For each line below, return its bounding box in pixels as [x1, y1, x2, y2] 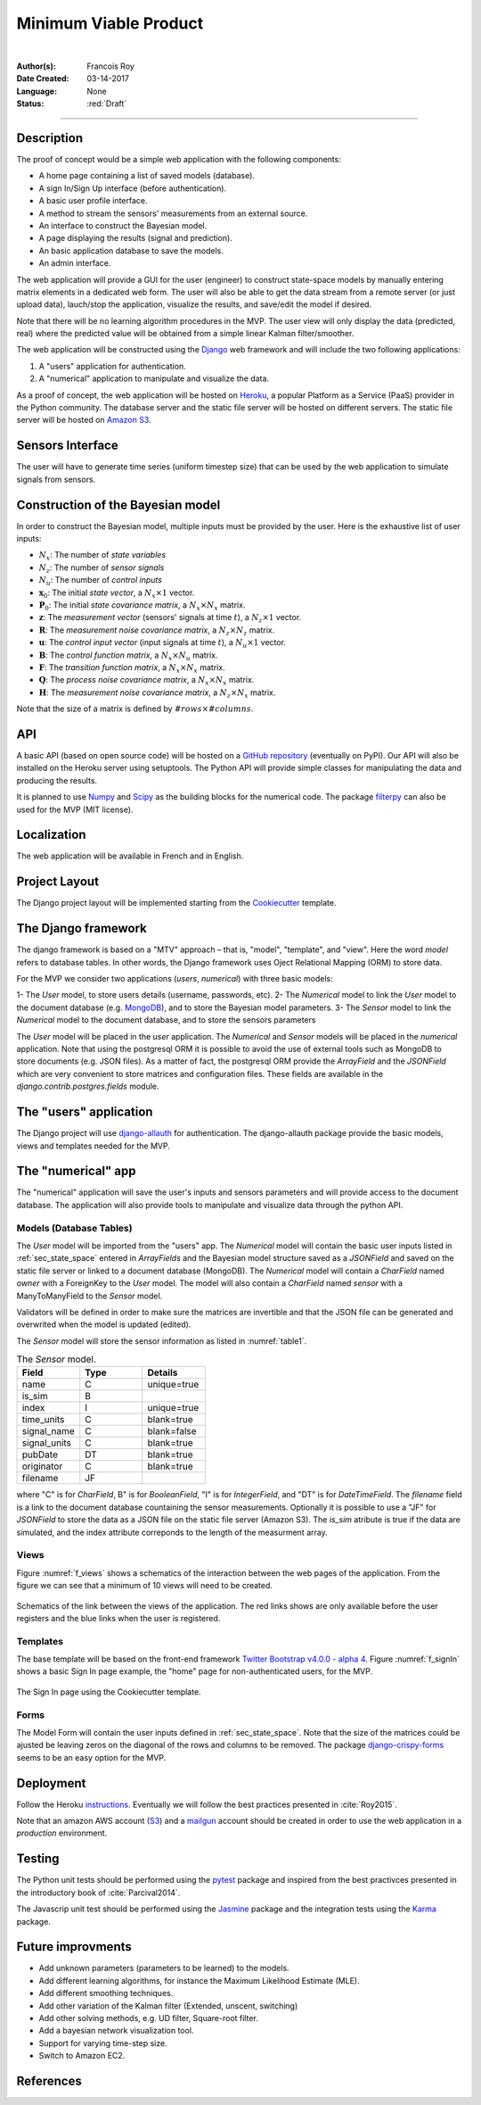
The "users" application [16, 1105, 153, 1120]
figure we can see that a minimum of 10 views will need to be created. [16, 1580, 273, 1591]
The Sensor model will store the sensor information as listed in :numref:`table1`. [16, 1335, 307, 1347]
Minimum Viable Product [16, 13, 204, 33]
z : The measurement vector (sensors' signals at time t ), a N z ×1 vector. [38, 612, 302, 625]
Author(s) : [16, 61, 57, 71]
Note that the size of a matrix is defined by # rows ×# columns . [16, 703, 254, 714]
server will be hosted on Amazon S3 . [16, 415, 151, 426]
